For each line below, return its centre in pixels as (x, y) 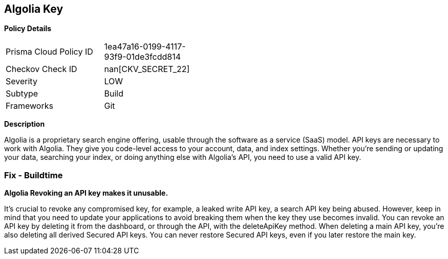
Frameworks (29, 106)
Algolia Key (34, 9)
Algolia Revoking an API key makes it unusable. (86, 193)
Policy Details (28, 29)
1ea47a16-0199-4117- (145, 47)
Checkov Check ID (41, 69)
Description (25, 124)
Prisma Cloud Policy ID (49, 52)
